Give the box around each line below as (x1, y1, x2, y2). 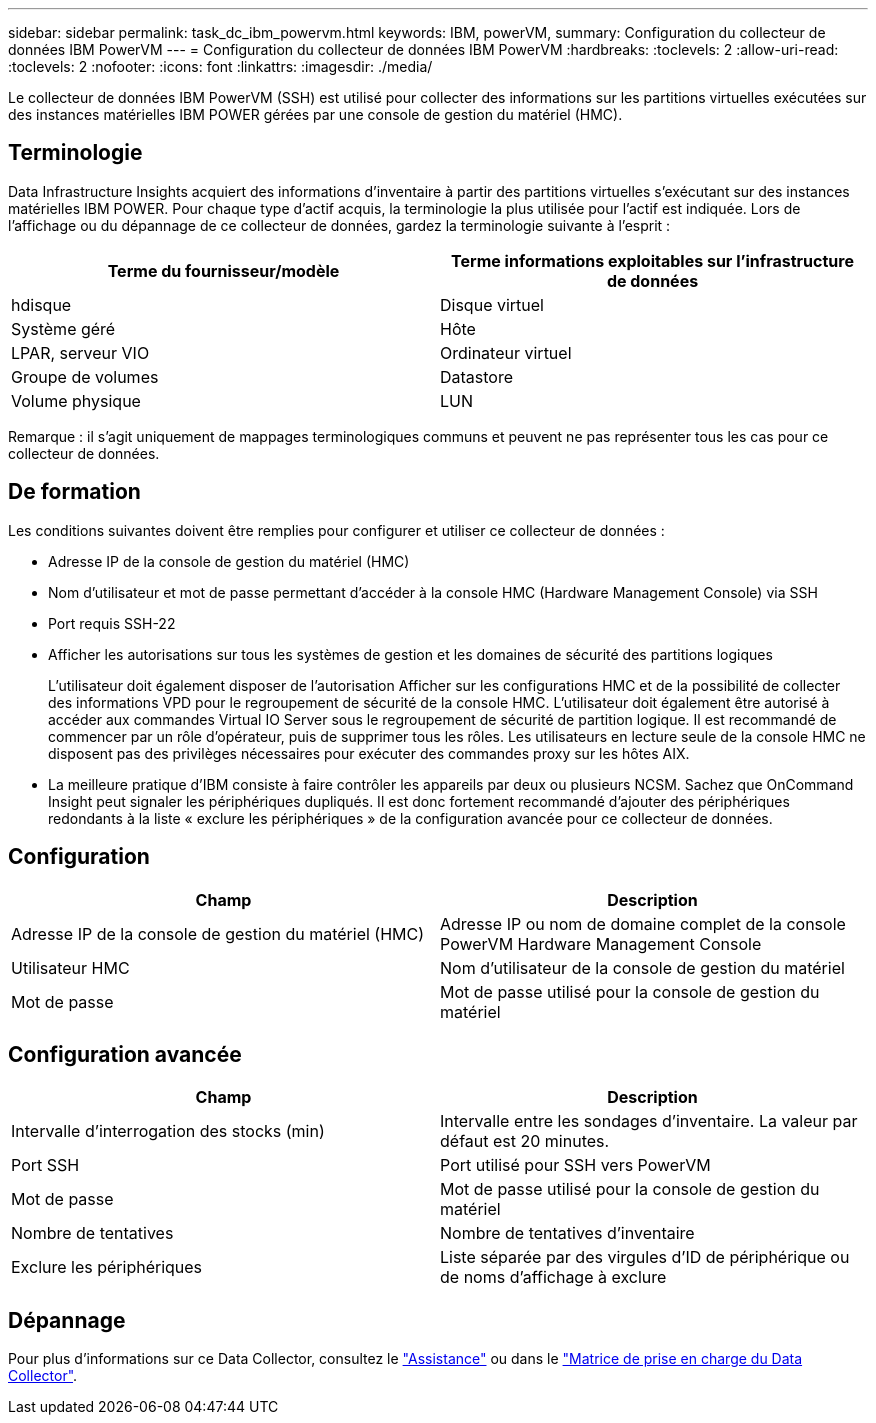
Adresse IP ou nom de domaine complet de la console (440, 913, 846, 934)
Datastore (440, 366, 514, 387)
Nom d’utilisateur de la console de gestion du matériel (440, 957, 845, 978)
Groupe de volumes (11, 366, 159, 387)
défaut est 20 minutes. (440, 1131, 610, 1152)
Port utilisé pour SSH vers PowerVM (440, 1155, 711, 1176)
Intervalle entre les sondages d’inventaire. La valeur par (440, 1111, 858, 1132)
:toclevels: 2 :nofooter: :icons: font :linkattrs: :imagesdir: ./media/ (8, 58, 433, 75)
